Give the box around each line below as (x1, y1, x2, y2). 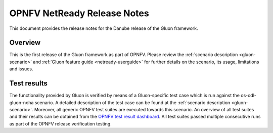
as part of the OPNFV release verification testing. (9, 120, 112, 126)
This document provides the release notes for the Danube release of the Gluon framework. (9, 25, 198, 31)
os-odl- (240, 93, 257, 99)
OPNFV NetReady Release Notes (9, 8, 149, 19)
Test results (9, 79, 48, 88)
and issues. (9, 66, 33, 72)
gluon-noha (9, 99, 34, 106)
